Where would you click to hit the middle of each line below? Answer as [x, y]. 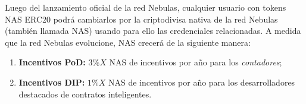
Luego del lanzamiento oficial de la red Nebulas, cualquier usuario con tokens [146, 7]
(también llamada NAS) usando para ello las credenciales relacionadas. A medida [153, 31]
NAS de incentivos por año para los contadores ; [196, 62]
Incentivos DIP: [52, 82]
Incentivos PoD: [52, 62]
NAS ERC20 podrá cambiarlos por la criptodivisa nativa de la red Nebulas [141, 19]
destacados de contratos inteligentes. [85, 94]
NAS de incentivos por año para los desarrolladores [202, 82]
